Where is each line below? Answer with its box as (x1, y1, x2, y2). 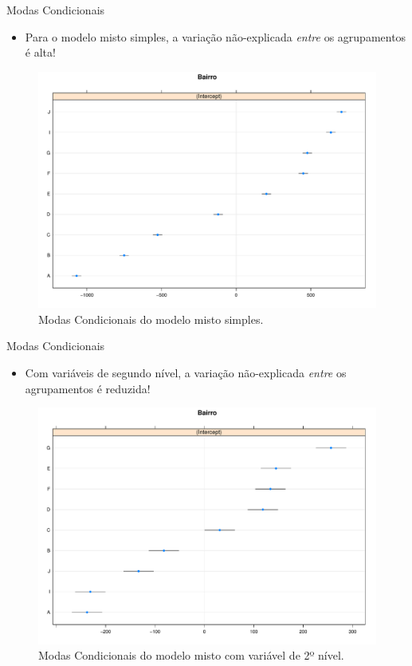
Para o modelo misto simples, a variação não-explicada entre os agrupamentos (25, 28, 406, 45)
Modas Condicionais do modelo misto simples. (38, 310, 264, 327)
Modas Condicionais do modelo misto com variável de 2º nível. (38, 647, 344, 664)
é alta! (25, 44, 56, 61)
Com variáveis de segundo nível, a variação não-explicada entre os (25, 365, 347, 381)
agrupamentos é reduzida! (25, 380, 151, 396)
